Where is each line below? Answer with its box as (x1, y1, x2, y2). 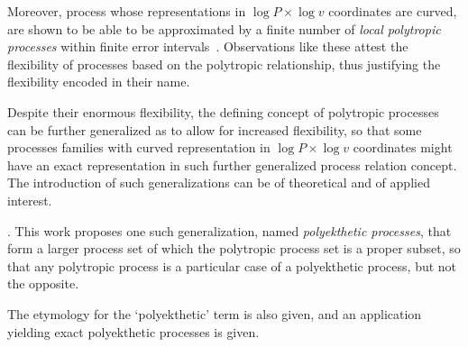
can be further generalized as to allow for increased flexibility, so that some (7, 120, 422, 139)
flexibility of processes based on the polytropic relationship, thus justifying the (7, 54, 441, 73)
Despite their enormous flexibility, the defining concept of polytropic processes (7, 102, 439, 121)
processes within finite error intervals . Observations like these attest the (7, 37, 408, 56)
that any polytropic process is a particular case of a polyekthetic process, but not (7, 256, 457, 275)
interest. (7, 190, 52, 209)
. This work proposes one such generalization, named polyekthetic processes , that (7, 221, 452, 240)
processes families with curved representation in (7, 138, 271, 157)
